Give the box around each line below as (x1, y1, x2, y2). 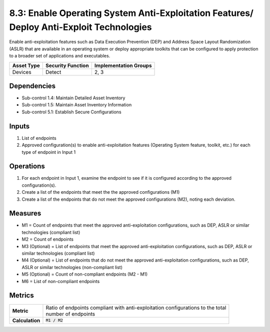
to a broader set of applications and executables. (9, 53, 110, 59)
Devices (12, 68, 32, 75)
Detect (45, 68, 61, 75)
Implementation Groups (94, 62, 152, 69)
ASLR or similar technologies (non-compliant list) (21, 264, 122, 270)
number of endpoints (45, 310, 95, 317)
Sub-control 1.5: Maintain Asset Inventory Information (21, 102, 132, 108)
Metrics (9, 291, 34, 300)
